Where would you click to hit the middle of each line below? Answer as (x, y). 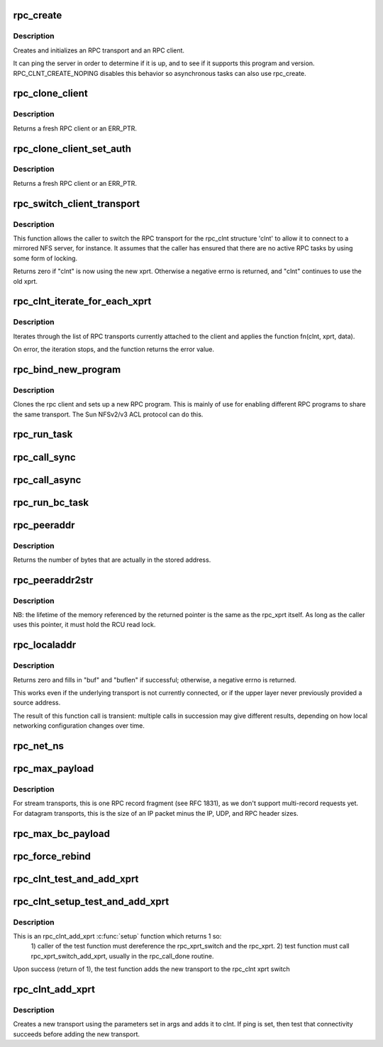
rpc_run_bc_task (51, 503)
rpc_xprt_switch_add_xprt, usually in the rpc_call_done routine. (122, 956)
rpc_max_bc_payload (61, 833)
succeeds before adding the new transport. (77, 1034)
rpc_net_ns (38, 746)
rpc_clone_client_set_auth (72, 149)
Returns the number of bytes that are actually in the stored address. (112, 560)
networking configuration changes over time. (79, 726)
